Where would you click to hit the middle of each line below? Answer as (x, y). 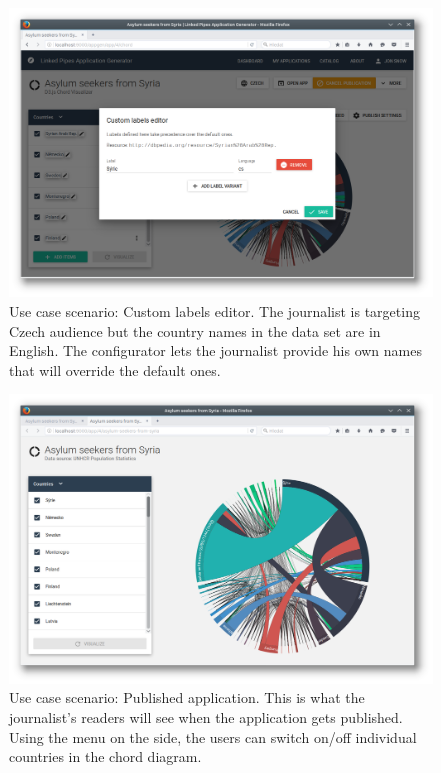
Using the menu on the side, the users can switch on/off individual (213, 736)
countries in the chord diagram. (105, 756)
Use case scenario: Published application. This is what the (187, 697)
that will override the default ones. (115, 369)
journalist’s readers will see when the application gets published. (206, 717)
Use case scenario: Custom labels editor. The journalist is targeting (214, 311)
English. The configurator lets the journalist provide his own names (215, 350)
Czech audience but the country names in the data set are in (195, 330)
